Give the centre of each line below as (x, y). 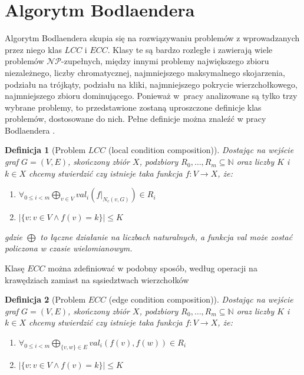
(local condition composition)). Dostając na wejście (201, 150)
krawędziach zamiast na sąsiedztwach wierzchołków (97, 279)
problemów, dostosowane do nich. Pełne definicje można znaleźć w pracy (136, 119)
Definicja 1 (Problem (45, 150)
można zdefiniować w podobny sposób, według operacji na (153, 268)
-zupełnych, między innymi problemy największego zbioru (165, 61)
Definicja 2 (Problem (45, 299)
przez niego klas (33, 49)
